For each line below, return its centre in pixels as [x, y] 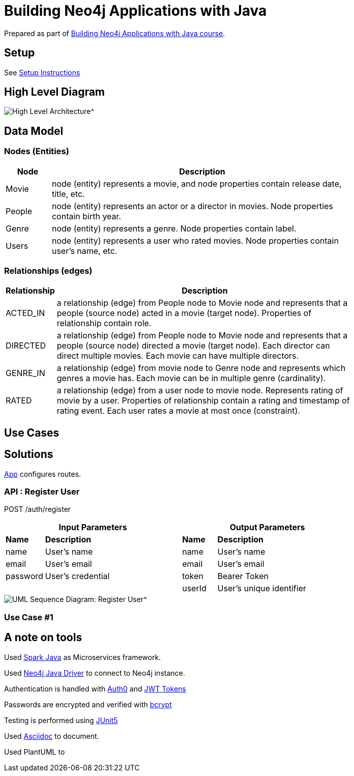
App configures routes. [43, 474]
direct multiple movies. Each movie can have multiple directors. [178, 356]
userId [194, 588]
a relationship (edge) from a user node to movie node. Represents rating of [200, 391]
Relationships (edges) [48, 271]
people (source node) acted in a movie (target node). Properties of [184, 313]
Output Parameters [267, 527]
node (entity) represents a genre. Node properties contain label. [174, 228]
